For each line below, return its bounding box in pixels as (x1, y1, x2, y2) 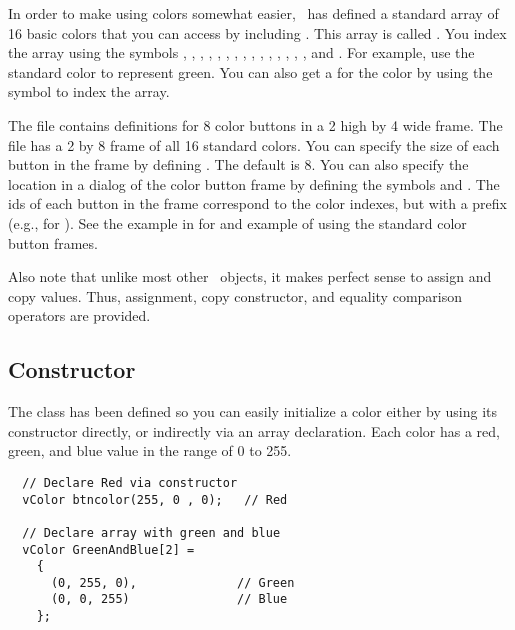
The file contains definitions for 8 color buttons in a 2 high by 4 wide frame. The (8, 114, 503, 135)
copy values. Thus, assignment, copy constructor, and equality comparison (8, 285, 463, 306)
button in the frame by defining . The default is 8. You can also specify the (8, 154, 469, 175)
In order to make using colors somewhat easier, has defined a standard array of (8, 3, 499, 23)
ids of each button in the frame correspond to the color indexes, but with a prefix (8, 193, 507, 214)
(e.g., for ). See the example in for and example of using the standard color (8, 212, 467, 233)
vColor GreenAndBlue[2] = (22, 542, 195, 557)
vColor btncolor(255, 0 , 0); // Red (22, 492, 288, 507)
